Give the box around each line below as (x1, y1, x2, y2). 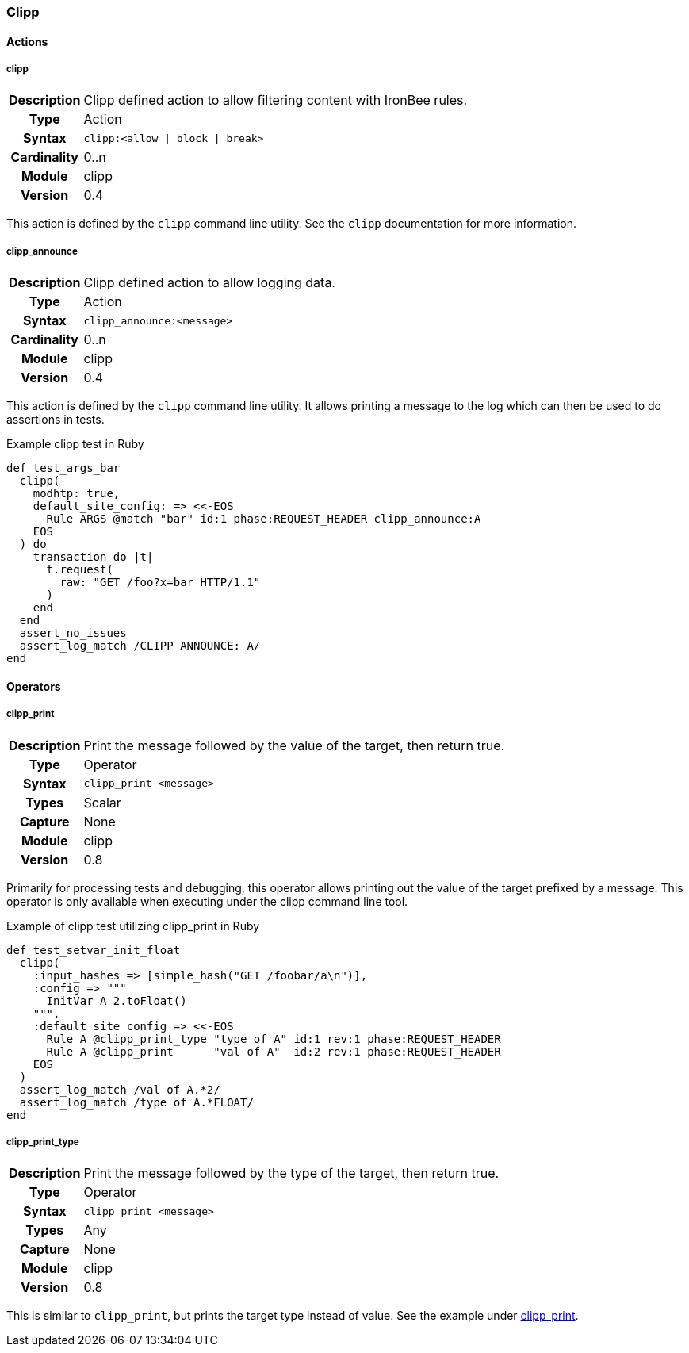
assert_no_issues (19, 627, 127, 640)
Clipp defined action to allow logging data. (83, 274, 335, 291)
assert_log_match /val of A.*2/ (19, 1083, 220, 1096)
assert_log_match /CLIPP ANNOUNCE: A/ (19, 639, 261, 653)
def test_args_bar (6, 462, 121, 475)
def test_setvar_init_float (6, 943, 181, 956)
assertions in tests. (6, 412, 105, 427)
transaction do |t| (33, 550, 154, 564)
